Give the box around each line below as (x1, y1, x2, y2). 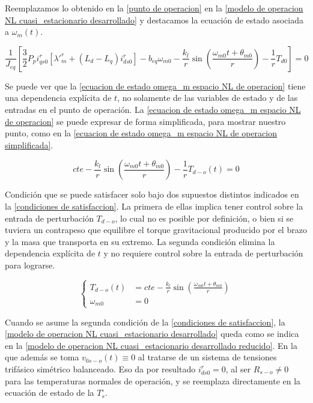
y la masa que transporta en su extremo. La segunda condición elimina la (5, 235, 275, 247)
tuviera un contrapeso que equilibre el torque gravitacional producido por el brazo (5, 223, 307, 236)
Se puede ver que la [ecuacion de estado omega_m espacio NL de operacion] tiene (5, 79, 306, 92)
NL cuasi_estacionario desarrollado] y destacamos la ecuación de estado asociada (5, 13, 304, 26)
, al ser (225, 362, 251, 375)
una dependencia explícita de (5, 91, 112, 104)
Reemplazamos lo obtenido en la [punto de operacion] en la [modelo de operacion (5, 2, 303, 14)
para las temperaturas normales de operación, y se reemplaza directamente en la (5, 374, 301, 387)
